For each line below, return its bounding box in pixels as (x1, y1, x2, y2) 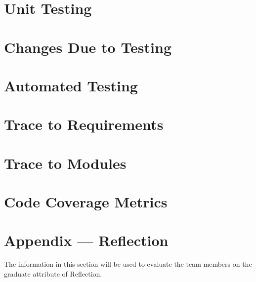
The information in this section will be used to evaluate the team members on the (4, 259, 252, 269)
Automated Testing (4, 75, 138, 95)
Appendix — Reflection (4, 230, 169, 250)
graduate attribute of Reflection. (4, 268, 102, 279)
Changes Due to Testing (4, 37, 172, 57)
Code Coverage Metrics (4, 192, 168, 212)
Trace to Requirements (4, 114, 164, 134)
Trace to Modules (4, 153, 127, 173)
